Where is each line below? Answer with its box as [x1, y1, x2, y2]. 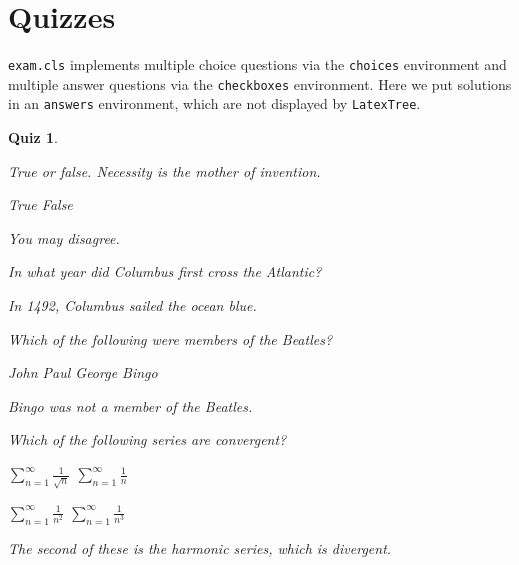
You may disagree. [8, 227, 120, 248]
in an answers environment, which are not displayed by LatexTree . [8, 93, 421, 114]
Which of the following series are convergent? [8, 429, 287, 450]
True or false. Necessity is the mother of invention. [8, 160, 321, 181]
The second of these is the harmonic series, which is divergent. [8, 537, 392, 558]
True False [8, 194, 73, 215]
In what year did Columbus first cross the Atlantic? [8, 261, 322, 282]
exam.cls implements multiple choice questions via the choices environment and [8, 54, 507, 75]
